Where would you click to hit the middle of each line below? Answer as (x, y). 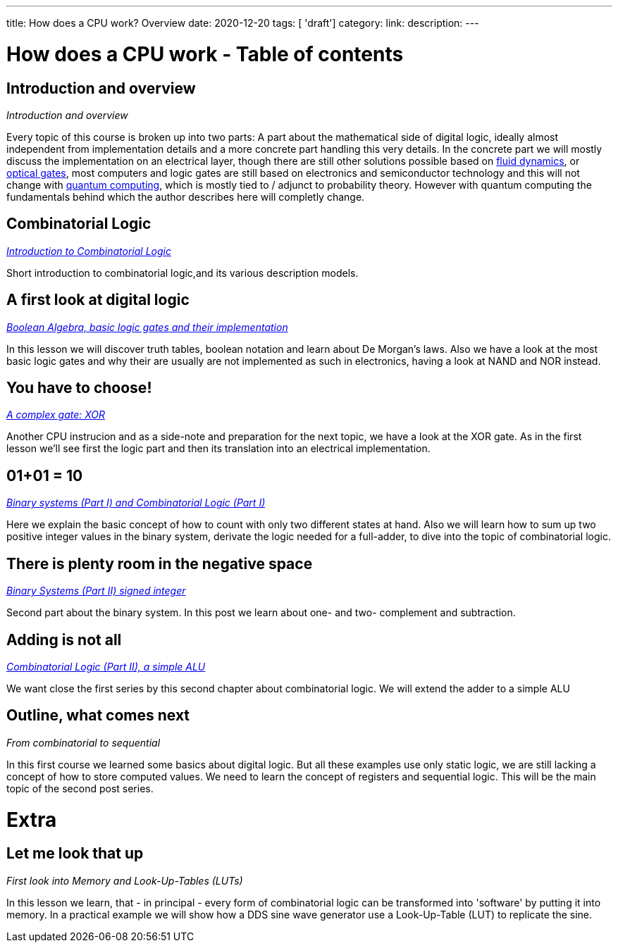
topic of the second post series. (80, 788)
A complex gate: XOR (56, 415)
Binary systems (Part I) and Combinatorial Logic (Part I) (136, 503)
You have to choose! (79, 388)
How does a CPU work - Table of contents (205, 54)
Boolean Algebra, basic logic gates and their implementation (147, 327)
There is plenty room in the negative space (160, 563)
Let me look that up (75, 854)
